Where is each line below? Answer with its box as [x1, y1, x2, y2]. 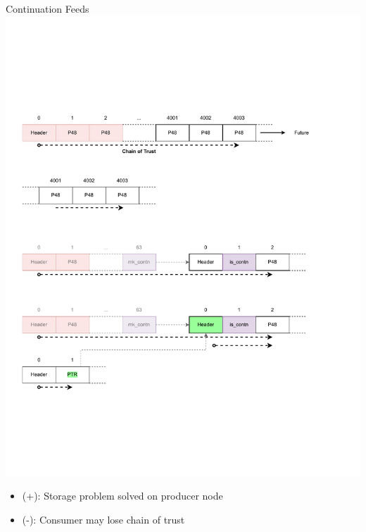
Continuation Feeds [6, 1, 89, 16]
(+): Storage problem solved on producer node [22, 488, 223, 503]
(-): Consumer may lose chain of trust [22, 512, 185, 527]
